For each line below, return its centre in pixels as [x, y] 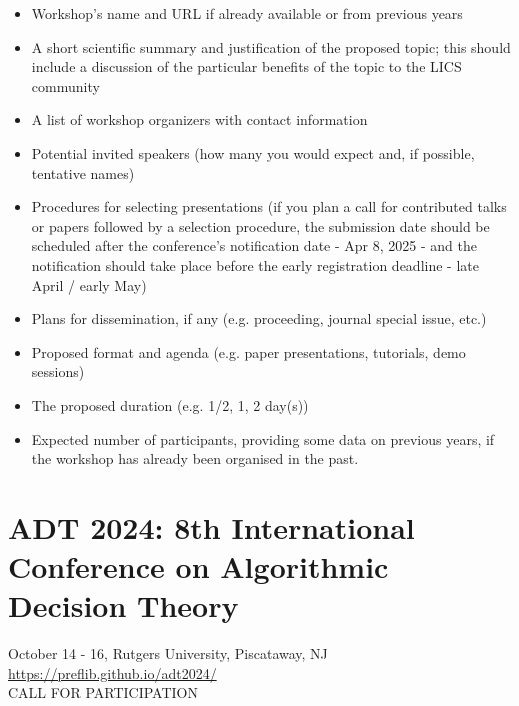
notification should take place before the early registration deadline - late [255, 264]
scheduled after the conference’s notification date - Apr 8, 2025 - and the [254, 245]
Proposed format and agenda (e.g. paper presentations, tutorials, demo [248, 351]
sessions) [58, 371]
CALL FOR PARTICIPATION [103, 692]
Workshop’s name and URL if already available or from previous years [247, 13]
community [65, 85]
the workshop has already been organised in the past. [195, 458]
